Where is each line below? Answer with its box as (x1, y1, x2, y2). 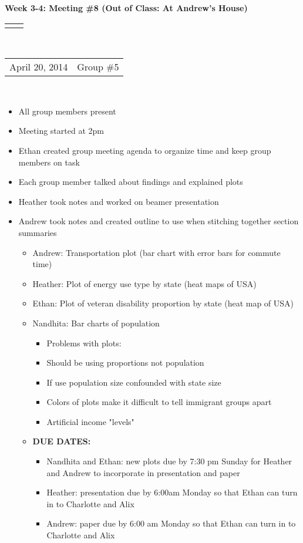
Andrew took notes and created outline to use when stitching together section (18, 215, 299, 227)
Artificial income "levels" (46, 415, 134, 427)
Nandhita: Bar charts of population (32, 316, 160, 329)
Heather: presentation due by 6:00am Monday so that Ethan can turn (46, 486, 298, 498)
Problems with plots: (46, 336, 122, 349)
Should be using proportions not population (46, 356, 204, 369)
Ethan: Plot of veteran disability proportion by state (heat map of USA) (32, 297, 294, 309)
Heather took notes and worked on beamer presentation (18, 195, 219, 207)
